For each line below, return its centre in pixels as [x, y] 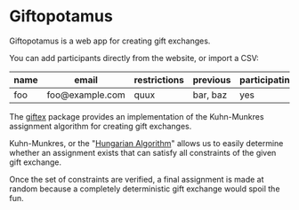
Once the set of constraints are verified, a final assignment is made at [137, 179]
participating [268, 80]
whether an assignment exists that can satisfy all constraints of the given [143, 152]
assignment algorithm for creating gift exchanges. [101, 126]
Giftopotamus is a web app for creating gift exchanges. [110, 41]
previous [212, 80]
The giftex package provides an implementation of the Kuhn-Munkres [137, 116]
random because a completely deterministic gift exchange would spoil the [145, 189]
